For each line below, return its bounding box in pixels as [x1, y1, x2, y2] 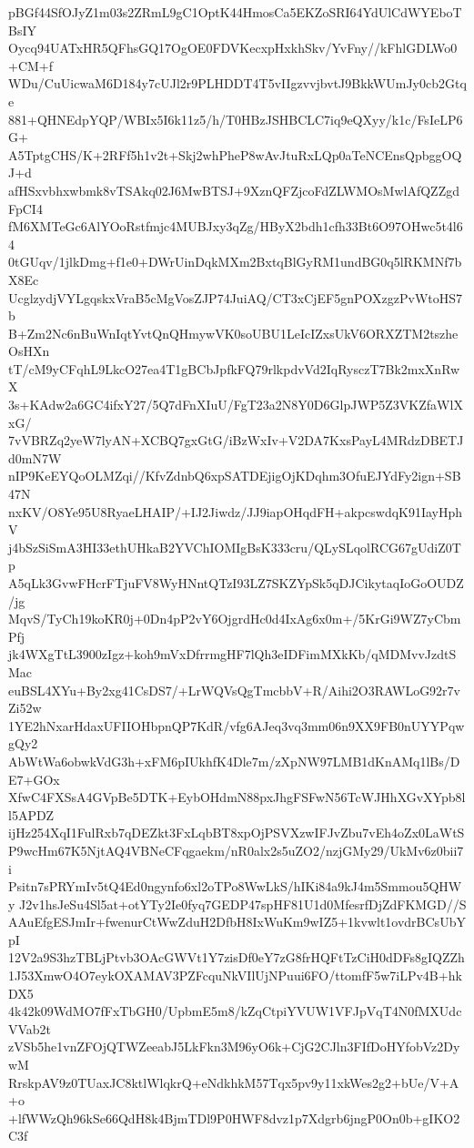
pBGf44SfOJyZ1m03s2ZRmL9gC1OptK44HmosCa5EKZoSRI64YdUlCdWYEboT [8, 3, 462, 21]
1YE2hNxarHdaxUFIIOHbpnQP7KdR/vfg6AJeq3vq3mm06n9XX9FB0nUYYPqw [8, 716, 465, 735]
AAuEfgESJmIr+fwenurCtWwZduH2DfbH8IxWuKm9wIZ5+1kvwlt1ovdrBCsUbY [8, 912, 466, 931]
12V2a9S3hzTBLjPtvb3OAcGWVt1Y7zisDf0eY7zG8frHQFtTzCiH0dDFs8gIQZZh [8, 948, 465, 967]
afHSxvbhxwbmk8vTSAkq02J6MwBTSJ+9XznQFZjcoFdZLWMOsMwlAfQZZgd [8, 180, 460, 199]
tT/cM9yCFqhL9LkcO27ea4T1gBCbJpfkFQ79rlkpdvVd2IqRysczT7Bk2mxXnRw [8, 359, 460, 378]
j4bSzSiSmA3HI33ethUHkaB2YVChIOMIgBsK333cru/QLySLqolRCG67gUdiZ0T [8, 537, 461, 556]
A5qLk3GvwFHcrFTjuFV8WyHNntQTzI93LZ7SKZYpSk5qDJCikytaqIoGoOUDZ [8, 574, 464, 592]
